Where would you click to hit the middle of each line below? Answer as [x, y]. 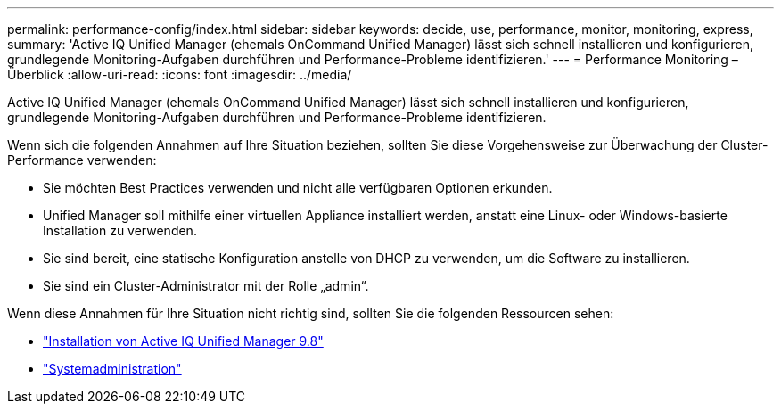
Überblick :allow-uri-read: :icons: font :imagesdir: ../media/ [180, 74]
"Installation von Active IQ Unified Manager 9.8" [183, 341]
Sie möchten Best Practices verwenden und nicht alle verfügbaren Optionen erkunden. [298, 188]
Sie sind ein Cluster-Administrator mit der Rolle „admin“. [206, 286]
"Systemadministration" [112, 369]
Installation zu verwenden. [120, 230]
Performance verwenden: [82, 160]
